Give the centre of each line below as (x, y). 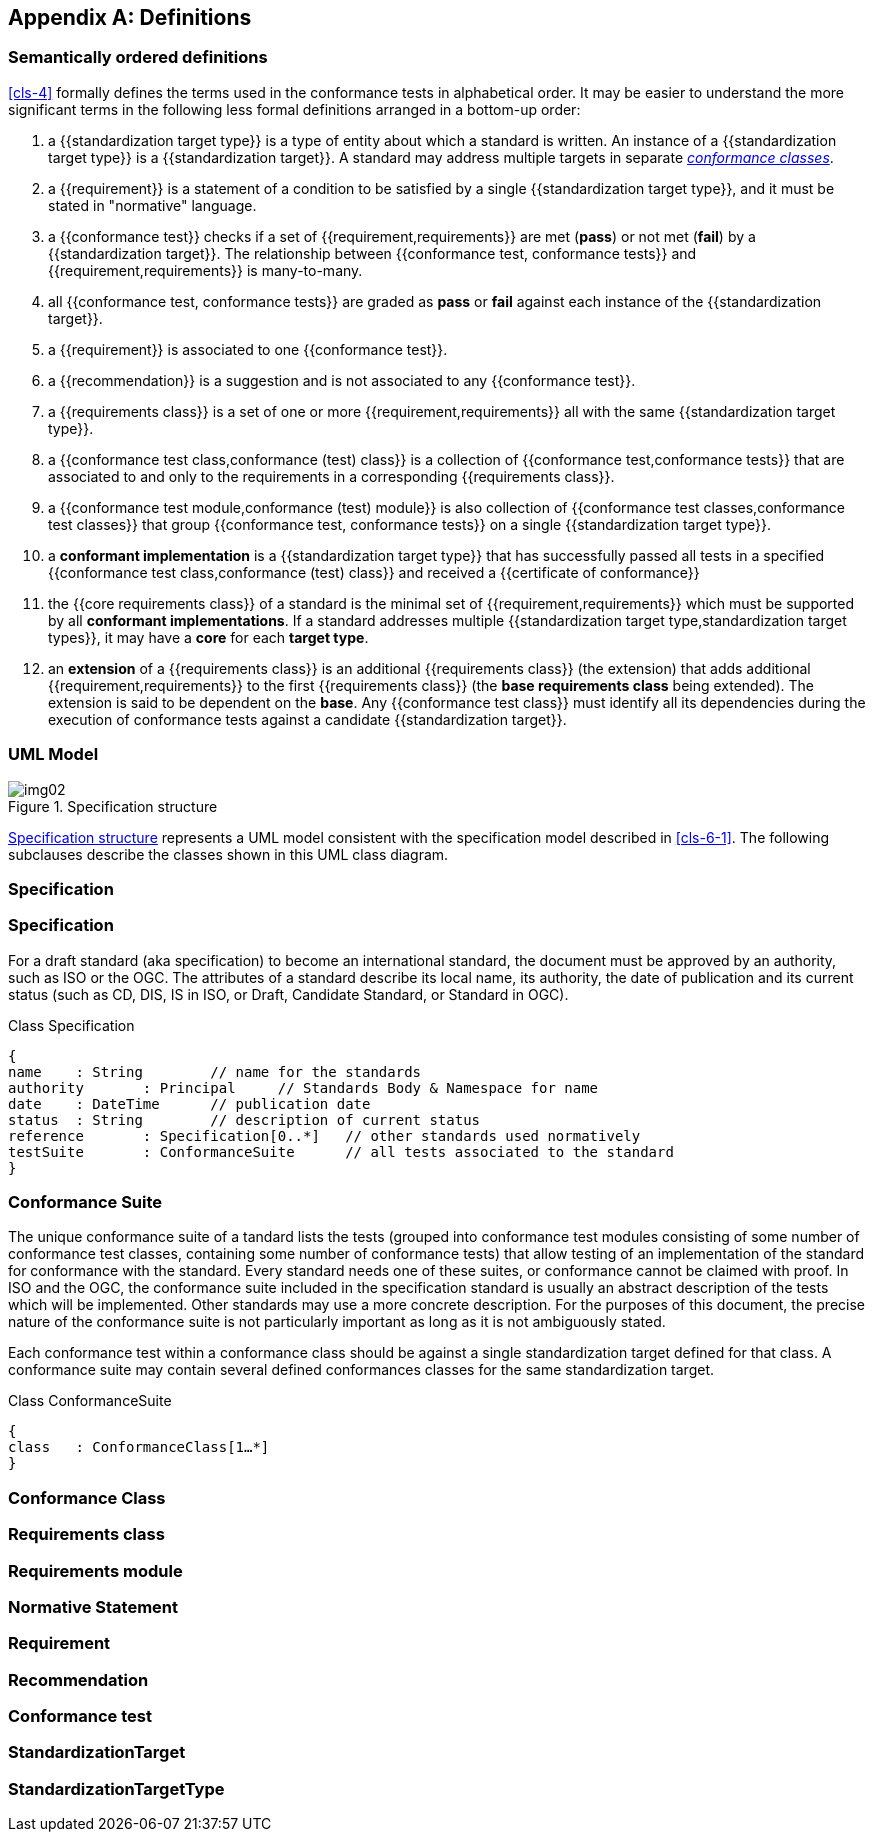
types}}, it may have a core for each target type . (208, 637)
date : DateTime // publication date (189, 1103)
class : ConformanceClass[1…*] (139, 1447)
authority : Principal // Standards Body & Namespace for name (303, 1087)
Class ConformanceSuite (90, 1401)
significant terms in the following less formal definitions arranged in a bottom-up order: (294, 109)
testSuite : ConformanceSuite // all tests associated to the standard (341, 1151)
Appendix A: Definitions (130, 17)
